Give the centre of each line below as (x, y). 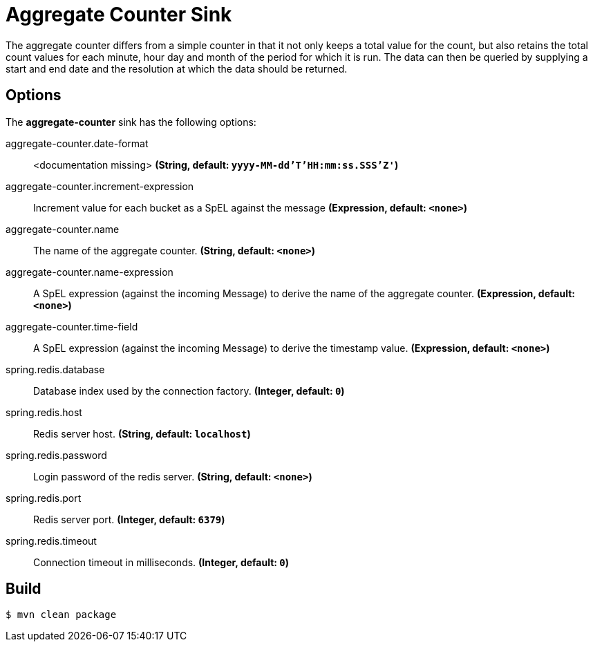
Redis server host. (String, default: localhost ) (142, 433)
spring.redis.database (55, 369)
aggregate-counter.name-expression (90, 272)
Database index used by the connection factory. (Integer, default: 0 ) (189, 391)
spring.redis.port (44, 498)
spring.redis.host (44, 412)
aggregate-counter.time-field (72, 326)
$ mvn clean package (61, 615)
